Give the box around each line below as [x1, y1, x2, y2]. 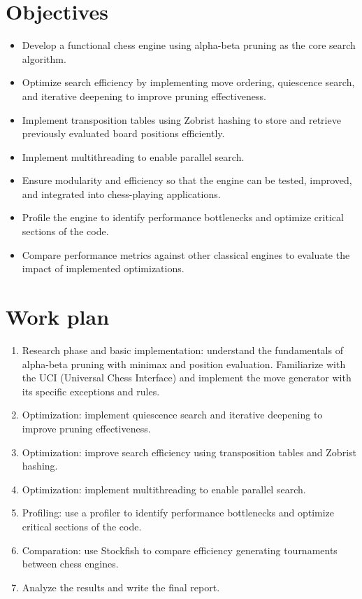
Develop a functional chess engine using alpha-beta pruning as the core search [22, 38, 356, 52]
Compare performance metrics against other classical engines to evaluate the [22, 247, 350, 262]
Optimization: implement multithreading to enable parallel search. [22, 481, 306, 496]
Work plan [6, 302, 110, 331]
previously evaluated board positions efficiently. [22, 126, 225, 141]
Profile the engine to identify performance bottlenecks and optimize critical [22, 210, 344, 225]
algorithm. [22, 51, 66, 66]
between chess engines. [22, 556, 119, 571]
